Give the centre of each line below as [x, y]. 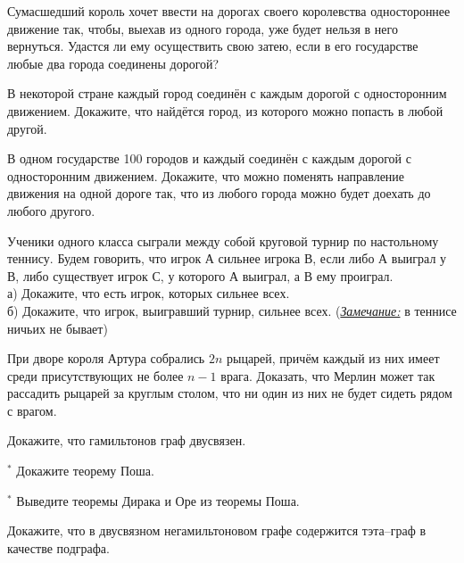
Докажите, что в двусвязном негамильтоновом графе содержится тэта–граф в [217, 530]
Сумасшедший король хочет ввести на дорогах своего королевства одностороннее [229, 11]
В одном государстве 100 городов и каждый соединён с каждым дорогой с [209, 158]
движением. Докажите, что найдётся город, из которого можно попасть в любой [225, 110]
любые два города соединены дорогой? [113, 63]
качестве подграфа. [58, 547]
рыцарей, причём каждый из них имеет [333, 358]
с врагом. [32, 410]
